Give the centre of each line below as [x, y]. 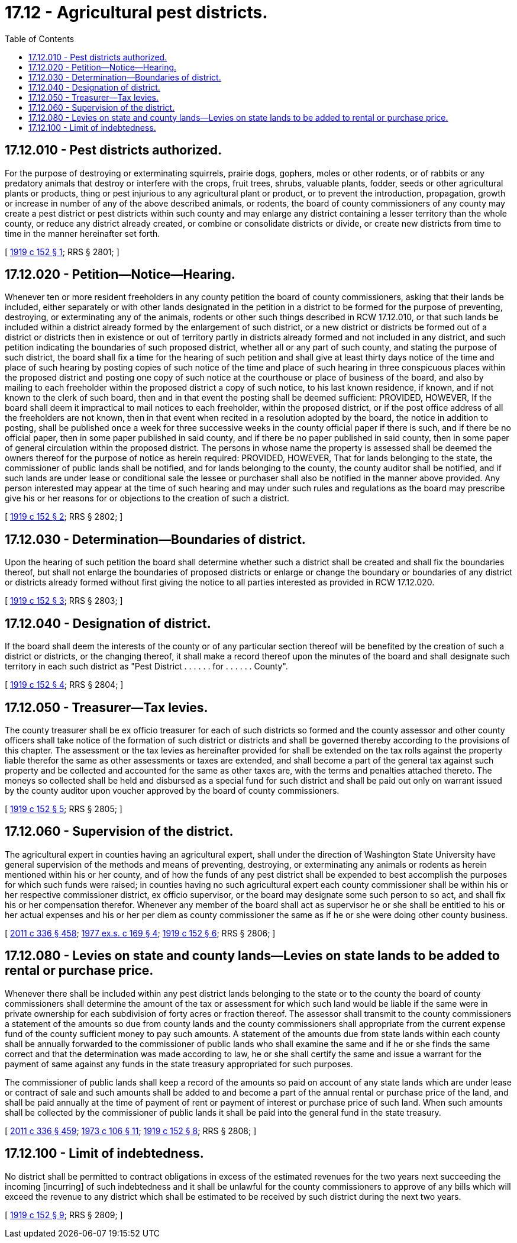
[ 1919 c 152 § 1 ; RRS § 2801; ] [62, 252]
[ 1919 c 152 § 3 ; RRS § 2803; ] [64, 601]
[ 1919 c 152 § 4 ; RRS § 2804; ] [64, 685]
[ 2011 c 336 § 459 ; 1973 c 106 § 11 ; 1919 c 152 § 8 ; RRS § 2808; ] [131, 1131]
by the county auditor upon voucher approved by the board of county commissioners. [172, 790]
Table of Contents [40, 38]
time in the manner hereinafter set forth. [83, 233]
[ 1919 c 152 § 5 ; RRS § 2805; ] [64, 809]
